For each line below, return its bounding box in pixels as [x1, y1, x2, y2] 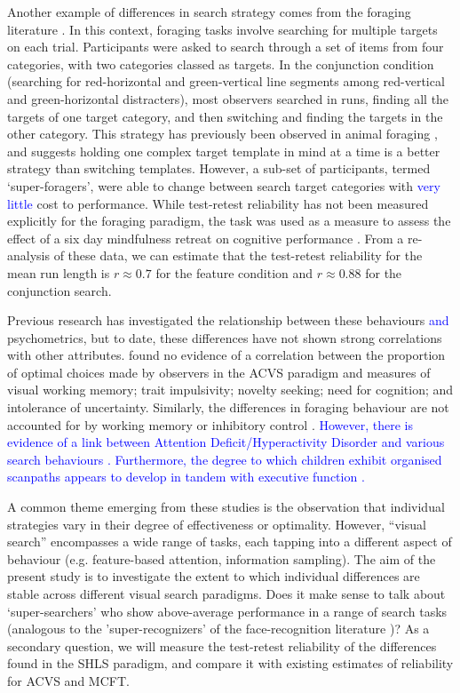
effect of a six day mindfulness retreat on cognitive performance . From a [7, 228, 404, 247]
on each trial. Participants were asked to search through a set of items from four [7, 37, 444, 56]
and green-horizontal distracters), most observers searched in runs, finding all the [7, 89, 449, 108]
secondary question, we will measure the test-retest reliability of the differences [7, 636, 437, 655]
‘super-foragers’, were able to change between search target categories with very [7, 176, 440, 195]
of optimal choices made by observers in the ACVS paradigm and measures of [7, 362, 431, 381]
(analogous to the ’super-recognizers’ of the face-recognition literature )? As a [7, 619, 430, 638]
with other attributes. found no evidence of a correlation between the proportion [7, 346, 446, 364]
